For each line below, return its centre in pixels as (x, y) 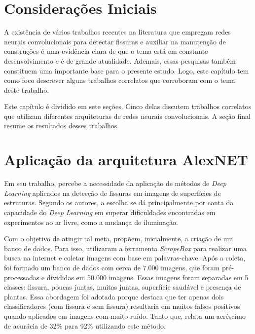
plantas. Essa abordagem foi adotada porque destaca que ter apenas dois (114, 296)
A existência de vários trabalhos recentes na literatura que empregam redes (117, 32)
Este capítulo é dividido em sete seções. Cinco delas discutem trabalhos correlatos (127, 106)
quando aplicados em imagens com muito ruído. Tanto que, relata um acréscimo (125, 315)
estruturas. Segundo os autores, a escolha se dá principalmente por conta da (119, 203)
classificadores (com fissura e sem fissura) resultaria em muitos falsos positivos (122, 306)
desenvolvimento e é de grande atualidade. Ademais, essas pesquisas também (120, 60)
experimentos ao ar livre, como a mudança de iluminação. (91, 222)
